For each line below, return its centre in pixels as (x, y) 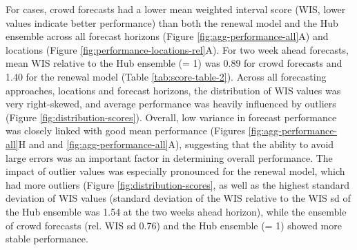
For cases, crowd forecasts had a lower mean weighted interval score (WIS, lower (176, 9)
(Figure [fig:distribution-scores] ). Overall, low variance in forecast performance (171, 117)
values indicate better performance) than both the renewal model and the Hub (172, 22)
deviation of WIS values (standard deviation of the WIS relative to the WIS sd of (178, 198)
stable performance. (47, 239)
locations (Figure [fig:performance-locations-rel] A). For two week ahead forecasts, (177, 49)
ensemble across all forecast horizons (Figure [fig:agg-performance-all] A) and (167, 36)
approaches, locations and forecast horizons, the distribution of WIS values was (173, 90)
